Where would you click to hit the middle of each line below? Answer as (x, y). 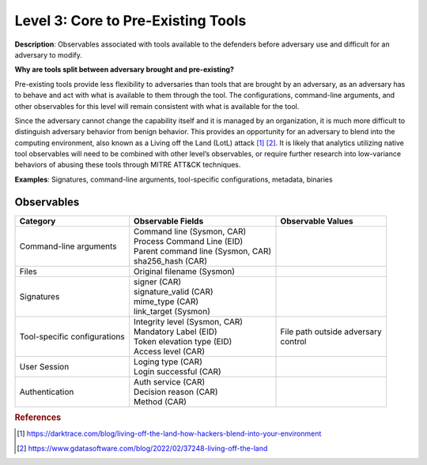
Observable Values (317, 221)
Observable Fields (168, 221)
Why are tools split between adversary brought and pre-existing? (125, 69)
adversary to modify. (48, 54)
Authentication (47, 392)
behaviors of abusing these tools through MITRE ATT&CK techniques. (128, 165)
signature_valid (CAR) (173, 291)
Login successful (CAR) (177, 371)
